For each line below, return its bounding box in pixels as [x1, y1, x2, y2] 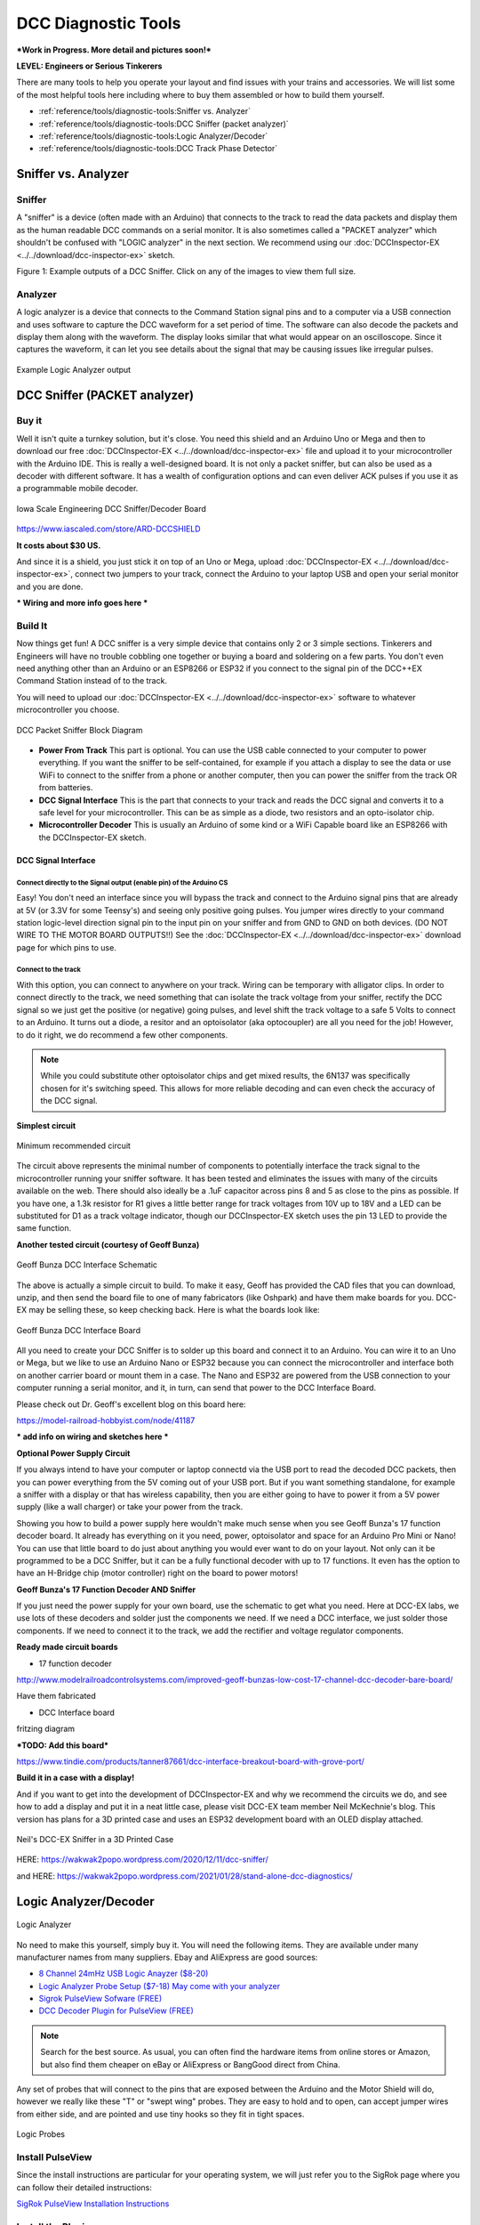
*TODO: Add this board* [16, 1740, 109, 1751]
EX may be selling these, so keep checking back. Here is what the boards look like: [16, 1305, 320, 1315]
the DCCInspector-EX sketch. [38, 832, 147, 843]
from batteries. [38, 782, 93, 793]
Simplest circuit [16, 1120, 76, 1130]
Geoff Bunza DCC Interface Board [16, 1324, 141, 1335]
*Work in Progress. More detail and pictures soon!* [16, 44, 212, 55]
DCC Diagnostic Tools [16, 13, 181, 33]
